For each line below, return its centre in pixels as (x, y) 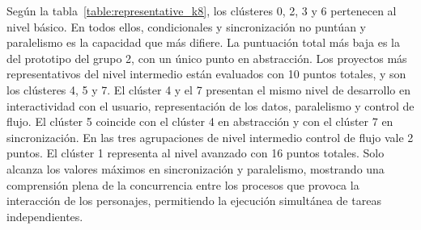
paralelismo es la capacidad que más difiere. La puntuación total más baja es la (203, 42)
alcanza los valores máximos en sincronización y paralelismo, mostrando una (196, 168)
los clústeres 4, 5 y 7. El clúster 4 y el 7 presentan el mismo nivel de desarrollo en (209, 89)
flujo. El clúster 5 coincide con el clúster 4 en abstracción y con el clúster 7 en (200, 121)
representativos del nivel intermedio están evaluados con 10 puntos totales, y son (206, 74)
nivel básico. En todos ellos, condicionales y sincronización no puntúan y (186, 26)
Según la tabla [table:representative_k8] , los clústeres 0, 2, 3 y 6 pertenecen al (202, 10)
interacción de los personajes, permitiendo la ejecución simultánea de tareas (194, 201)
